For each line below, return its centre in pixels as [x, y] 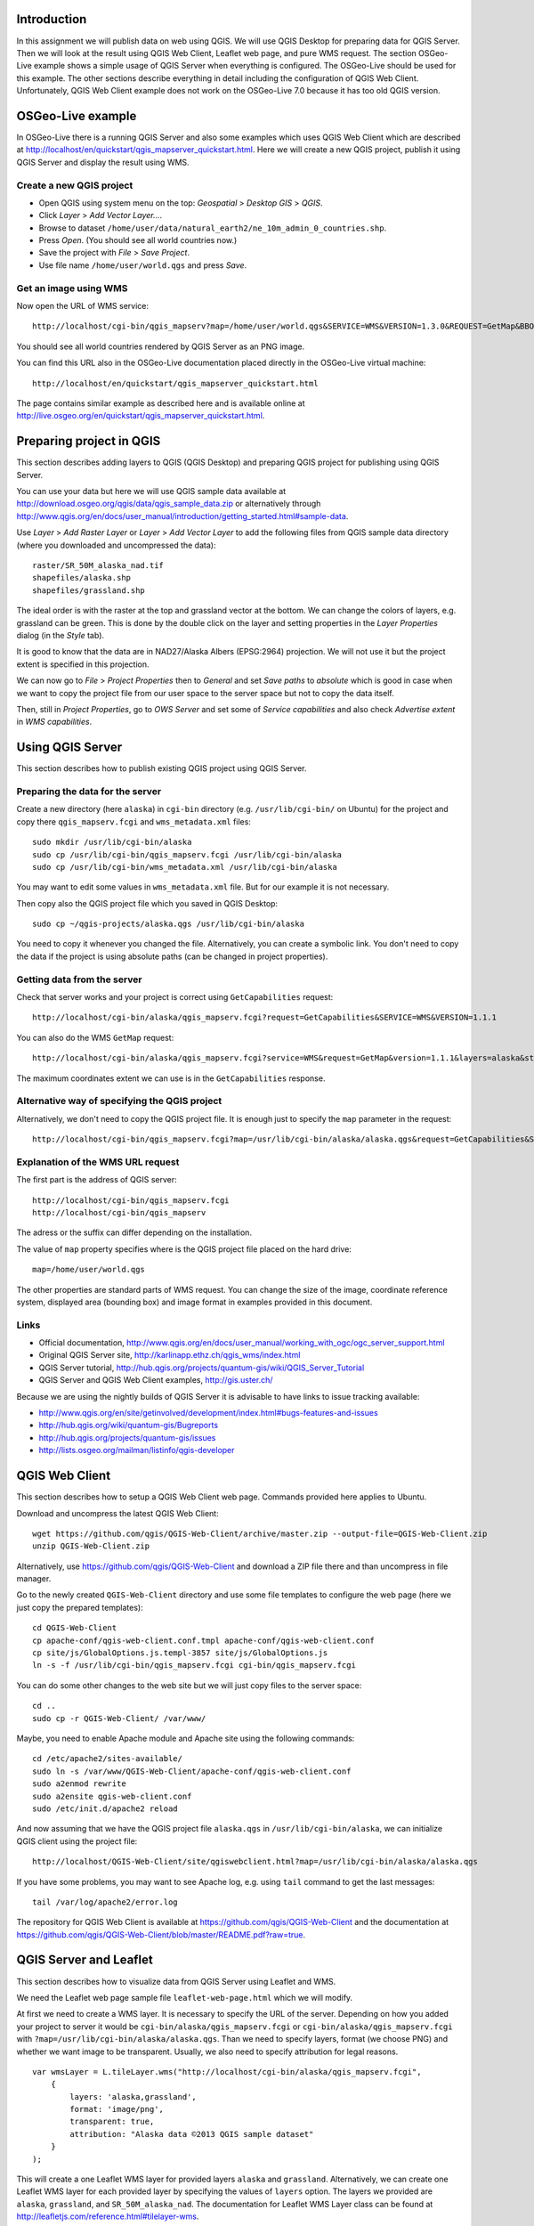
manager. [34, 1579]
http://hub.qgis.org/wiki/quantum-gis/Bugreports [128, 1426]
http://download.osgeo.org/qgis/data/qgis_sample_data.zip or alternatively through [169, 504]
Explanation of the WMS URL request [98, 1162]
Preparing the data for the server [89, 791]
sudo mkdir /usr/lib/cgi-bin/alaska [112, 842]
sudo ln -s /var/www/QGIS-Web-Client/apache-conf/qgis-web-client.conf [192, 1771]
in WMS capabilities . [54, 722]
